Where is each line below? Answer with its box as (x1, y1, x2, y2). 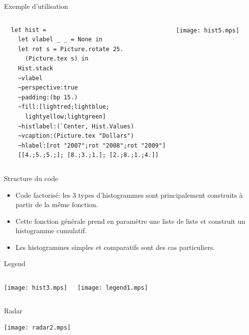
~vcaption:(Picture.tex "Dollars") (18, 132, 134, 140)
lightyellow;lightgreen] (25, 113, 106, 120)
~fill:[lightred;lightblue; (18, 103, 110, 111)
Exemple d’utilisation (4, 1, 68, 11)
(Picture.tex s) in (25, 55, 88, 62)
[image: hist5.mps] (176, 27, 240, 34)
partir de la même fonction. (15, 199, 98, 210)
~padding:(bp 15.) (18, 93, 78, 101)
